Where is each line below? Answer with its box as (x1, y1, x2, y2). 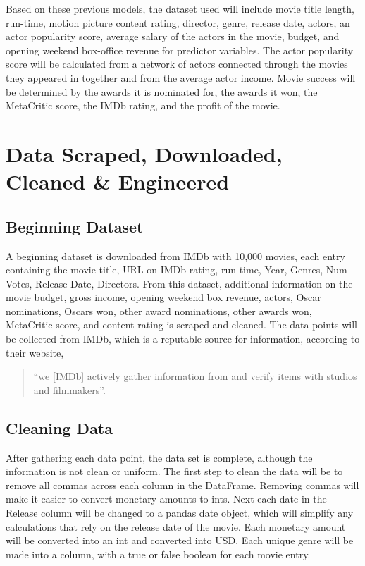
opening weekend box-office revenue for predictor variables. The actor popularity (6, 42, 354, 57)
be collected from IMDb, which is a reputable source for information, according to (6, 331, 360, 346)
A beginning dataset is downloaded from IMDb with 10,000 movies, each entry (6, 248, 345, 263)
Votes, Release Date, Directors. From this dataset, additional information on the (6, 276, 353, 290)
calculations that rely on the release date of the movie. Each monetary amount (6, 519, 346, 534)
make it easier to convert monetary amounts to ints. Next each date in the (6, 491, 327, 506)
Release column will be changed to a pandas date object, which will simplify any (6, 505, 354, 520)
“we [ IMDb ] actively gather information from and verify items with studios (33, 369, 357, 383)
